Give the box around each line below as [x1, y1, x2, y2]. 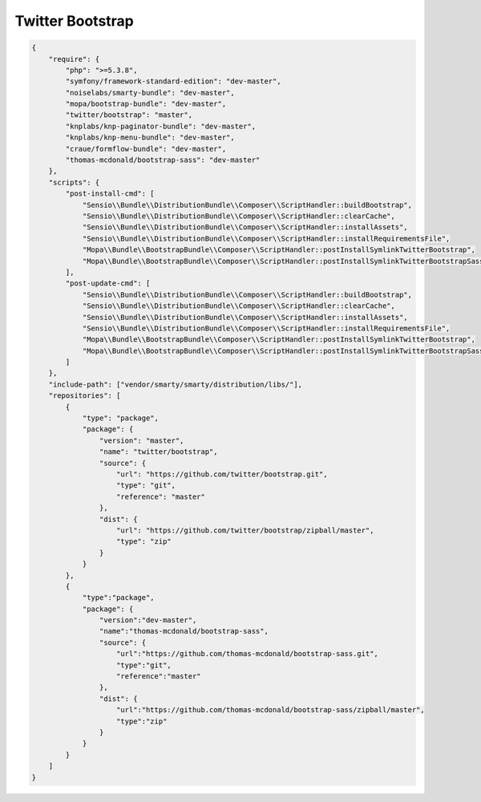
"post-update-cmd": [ [65, 279, 151, 288]
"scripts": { [48, 177, 100, 187]
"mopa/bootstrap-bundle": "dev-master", [65, 99, 227, 108]
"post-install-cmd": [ [65, 189, 156, 198]
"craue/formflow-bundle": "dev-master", [65, 144, 227, 153]
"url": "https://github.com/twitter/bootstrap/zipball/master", [116, 525, 374, 535]
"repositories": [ [48, 391, 121, 400]
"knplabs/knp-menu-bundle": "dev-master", [65, 133, 236, 142]
